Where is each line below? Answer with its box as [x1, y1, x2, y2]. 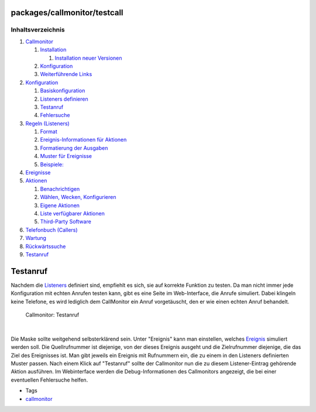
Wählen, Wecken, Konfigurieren [40, 194, 116, 201]
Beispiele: [40, 161, 64, 168]
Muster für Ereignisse [40, 153, 92, 160]
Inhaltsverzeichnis [11, 26, 65, 34]
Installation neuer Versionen [54, 54, 122, 61]
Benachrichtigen [40, 185, 80, 193]
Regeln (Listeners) [25, 120, 70, 127]
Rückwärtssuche [25, 243, 66, 250]
